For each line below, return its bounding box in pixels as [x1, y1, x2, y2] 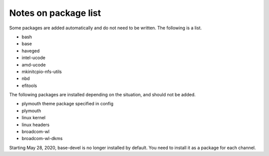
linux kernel [21, 115, 46, 121]
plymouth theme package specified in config [21, 101, 114, 107]
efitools [21, 82, 37, 88]
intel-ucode [21, 55, 46, 61]
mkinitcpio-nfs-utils [21, 69, 62, 75]
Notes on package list [9, 7, 101, 18]
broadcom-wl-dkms [21, 136, 63, 142]
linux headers [21, 122, 50, 128]
